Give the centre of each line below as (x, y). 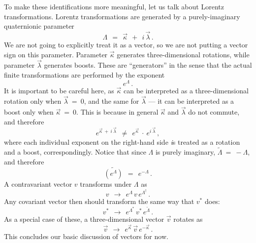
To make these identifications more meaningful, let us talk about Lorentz (114, 6)
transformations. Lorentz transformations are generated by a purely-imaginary (122, 16)
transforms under (106, 184)
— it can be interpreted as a (191, 101)
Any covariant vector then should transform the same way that (99, 201)
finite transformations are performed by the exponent (84, 75)
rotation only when (33, 101)
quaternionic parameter (39, 26)
